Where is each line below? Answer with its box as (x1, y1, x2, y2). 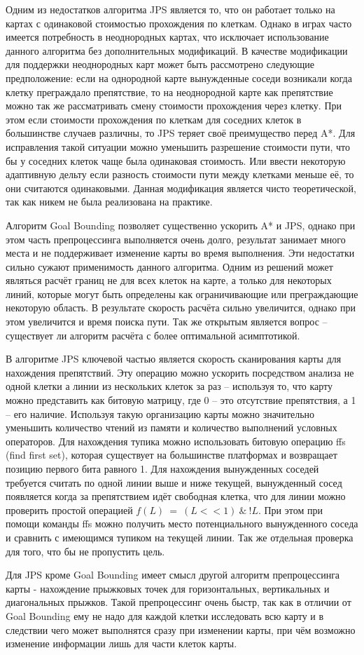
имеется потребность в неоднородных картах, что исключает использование (6, 29, 329, 44)
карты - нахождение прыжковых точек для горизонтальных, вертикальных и (6, 581, 330, 595)
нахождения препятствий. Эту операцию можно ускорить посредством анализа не (6, 365, 354, 379)
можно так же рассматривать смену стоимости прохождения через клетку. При (6, 98, 342, 113)
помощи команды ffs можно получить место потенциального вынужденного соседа (6, 516, 358, 531)
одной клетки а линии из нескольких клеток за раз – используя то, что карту (6, 379, 333, 393)
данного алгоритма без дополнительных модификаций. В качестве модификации (6, 43, 348, 58)
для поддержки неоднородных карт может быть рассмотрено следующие (6, 57, 314, 72)
